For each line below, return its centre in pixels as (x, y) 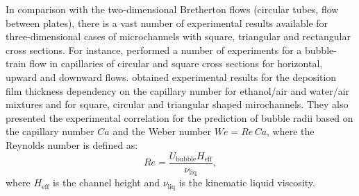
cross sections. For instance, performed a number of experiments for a (154, 50)
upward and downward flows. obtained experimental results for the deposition (171, 77)
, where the (291, 131)
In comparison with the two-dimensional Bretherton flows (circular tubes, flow (172, 9)
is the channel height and (106, 182)
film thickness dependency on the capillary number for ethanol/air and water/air (178, 90)
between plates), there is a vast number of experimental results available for (167, 23)
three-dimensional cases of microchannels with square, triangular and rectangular (178, 36)
